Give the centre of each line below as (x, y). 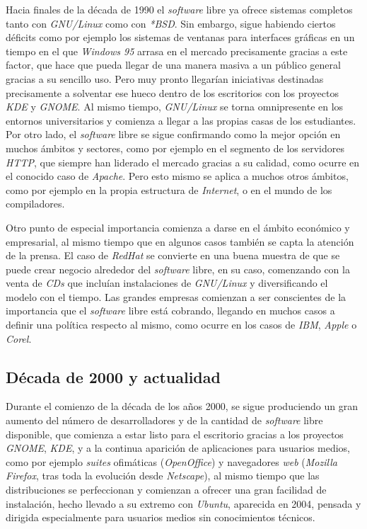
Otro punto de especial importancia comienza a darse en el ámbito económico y (178, 227)
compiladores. (35, 204)
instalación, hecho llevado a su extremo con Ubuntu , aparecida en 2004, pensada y (183, 503)
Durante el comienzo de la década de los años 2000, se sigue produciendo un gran (182, 406)
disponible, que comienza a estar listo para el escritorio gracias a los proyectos (175, 434)
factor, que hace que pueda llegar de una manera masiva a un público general (173, 65)
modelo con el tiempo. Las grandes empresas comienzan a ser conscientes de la (176, 296)
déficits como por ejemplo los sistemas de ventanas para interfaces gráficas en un (180, 37)
